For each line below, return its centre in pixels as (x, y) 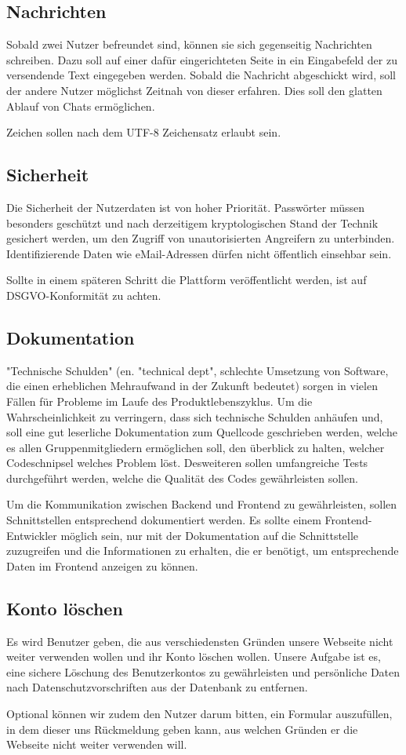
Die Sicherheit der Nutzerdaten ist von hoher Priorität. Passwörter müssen (186, 207)
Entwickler (32, 535)
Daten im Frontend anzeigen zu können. (102, 565)
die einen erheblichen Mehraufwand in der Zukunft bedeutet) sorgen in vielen (192, 386)
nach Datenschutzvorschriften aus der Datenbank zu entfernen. (157, 687)
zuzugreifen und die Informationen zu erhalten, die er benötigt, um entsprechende (203, 551)
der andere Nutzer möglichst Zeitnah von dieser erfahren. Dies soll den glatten (194, 90)
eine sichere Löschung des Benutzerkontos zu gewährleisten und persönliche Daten (203, 671)
